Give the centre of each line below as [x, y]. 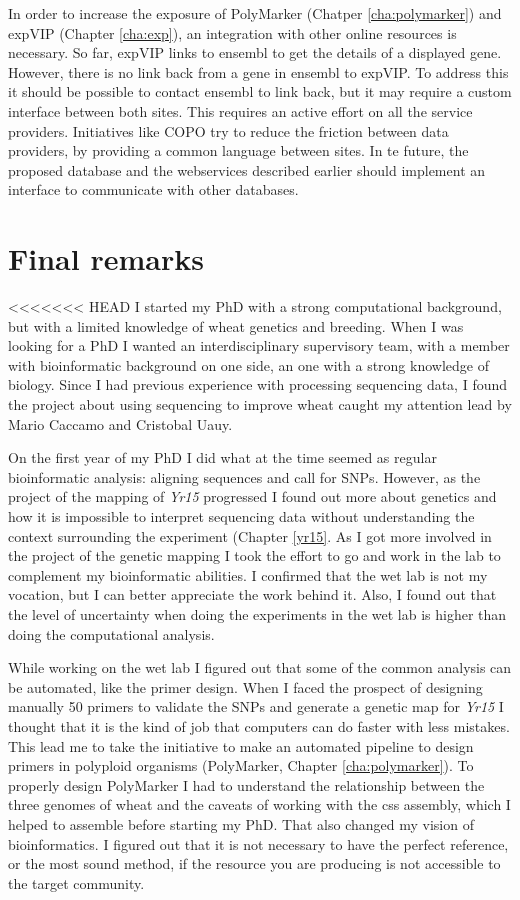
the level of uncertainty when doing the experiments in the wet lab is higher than [257, 613]
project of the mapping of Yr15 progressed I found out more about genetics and [252, 496]
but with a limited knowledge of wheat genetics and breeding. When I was [236, 325]
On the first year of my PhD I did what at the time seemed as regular [222, 457]
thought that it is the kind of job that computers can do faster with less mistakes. [259, 725]
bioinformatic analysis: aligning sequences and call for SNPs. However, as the [244, 476]
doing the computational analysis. [111, 633]
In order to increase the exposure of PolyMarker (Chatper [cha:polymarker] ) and [255, 13]
